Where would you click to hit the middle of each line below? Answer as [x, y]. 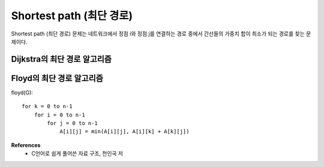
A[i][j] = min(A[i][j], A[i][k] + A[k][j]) [124, 132]
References [26, 145]
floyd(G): [22, 93]
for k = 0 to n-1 [47, 106]
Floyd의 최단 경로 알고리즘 [57, 78]
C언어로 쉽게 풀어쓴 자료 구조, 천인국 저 [77, 154]
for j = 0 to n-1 [73, 123]
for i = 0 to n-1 [59, 115]
